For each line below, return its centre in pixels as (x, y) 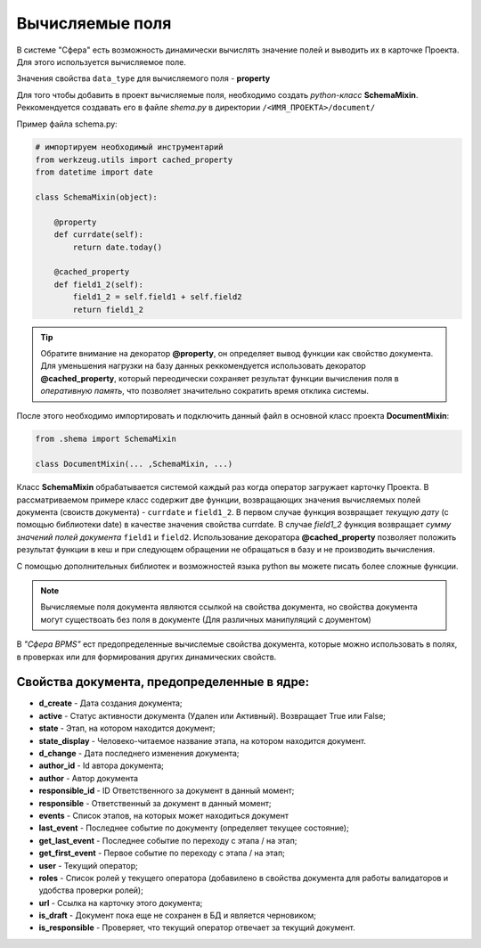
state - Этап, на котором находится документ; (127, 728)
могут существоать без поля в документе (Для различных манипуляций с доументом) (206, 619)
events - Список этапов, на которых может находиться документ (164, 815)
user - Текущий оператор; (88, 865)
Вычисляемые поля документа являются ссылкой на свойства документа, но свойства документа (229, 607)
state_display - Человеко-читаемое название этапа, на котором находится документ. (203, 740)
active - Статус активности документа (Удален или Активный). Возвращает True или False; (212, 715)
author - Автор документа (88, 778)
